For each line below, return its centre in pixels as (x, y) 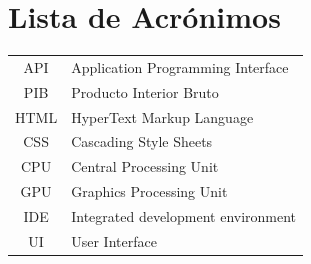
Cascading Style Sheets (142, 141)
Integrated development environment (184, 215)
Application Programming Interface (180, 66)
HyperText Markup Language (162, 116)
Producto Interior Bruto (145, 91)
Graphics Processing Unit (149, 191)
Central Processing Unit (145, 166)
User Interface (114, 240)
